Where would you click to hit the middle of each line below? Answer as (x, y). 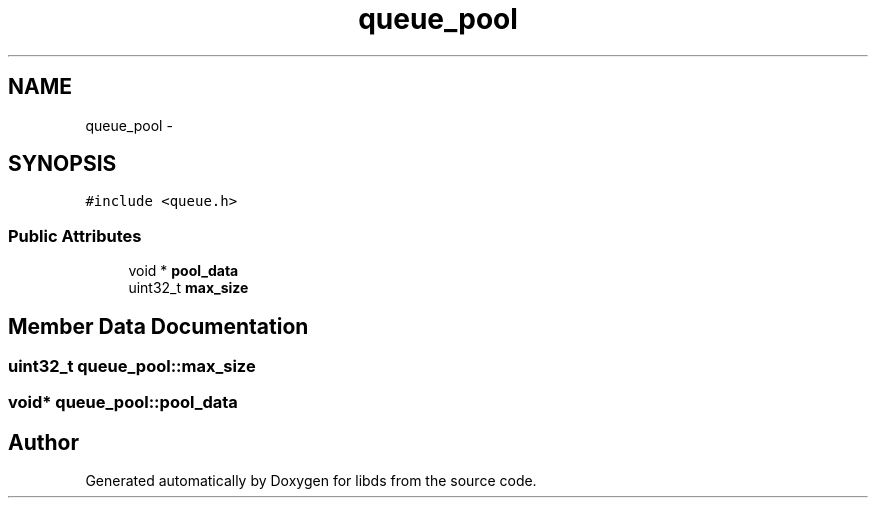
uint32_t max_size (188, 288)
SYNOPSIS (62, 164)
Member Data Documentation (158, 326)
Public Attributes (75, 235)
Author (43, 442)
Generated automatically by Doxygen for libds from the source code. (311, 481)
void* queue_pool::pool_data (123, 402)
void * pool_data (183, 271)
